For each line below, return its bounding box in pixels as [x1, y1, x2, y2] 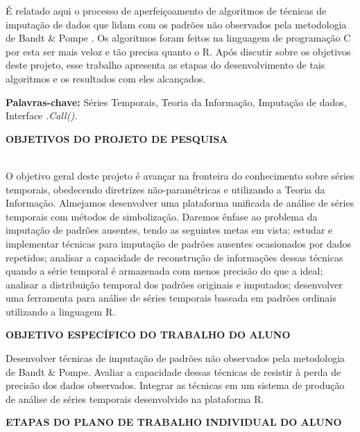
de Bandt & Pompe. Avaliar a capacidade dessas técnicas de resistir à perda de [6, 364, 341, 379]
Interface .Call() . [6, 108, 78, 123]
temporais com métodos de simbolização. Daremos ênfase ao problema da [6, 209, 318, 223]
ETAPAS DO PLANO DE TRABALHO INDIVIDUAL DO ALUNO [6, 415, 342, 429]
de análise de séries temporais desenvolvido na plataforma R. [6, 391, 264, 406]
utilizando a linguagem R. [6, 304, 116, 318]
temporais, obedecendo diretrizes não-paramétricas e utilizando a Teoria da [6, 182, 325, 196]
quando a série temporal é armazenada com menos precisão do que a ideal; [6, 263, 323, 278]
